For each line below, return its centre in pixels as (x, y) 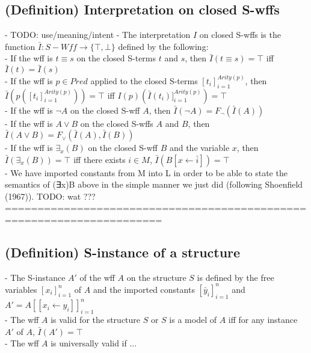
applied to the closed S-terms (144, 80)
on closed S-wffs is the (240, 35)
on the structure (156, 277)
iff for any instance (263, 320)
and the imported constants (144, 289)
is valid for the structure (96, 320)
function (20, 46)
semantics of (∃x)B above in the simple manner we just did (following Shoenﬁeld (154, 184)
